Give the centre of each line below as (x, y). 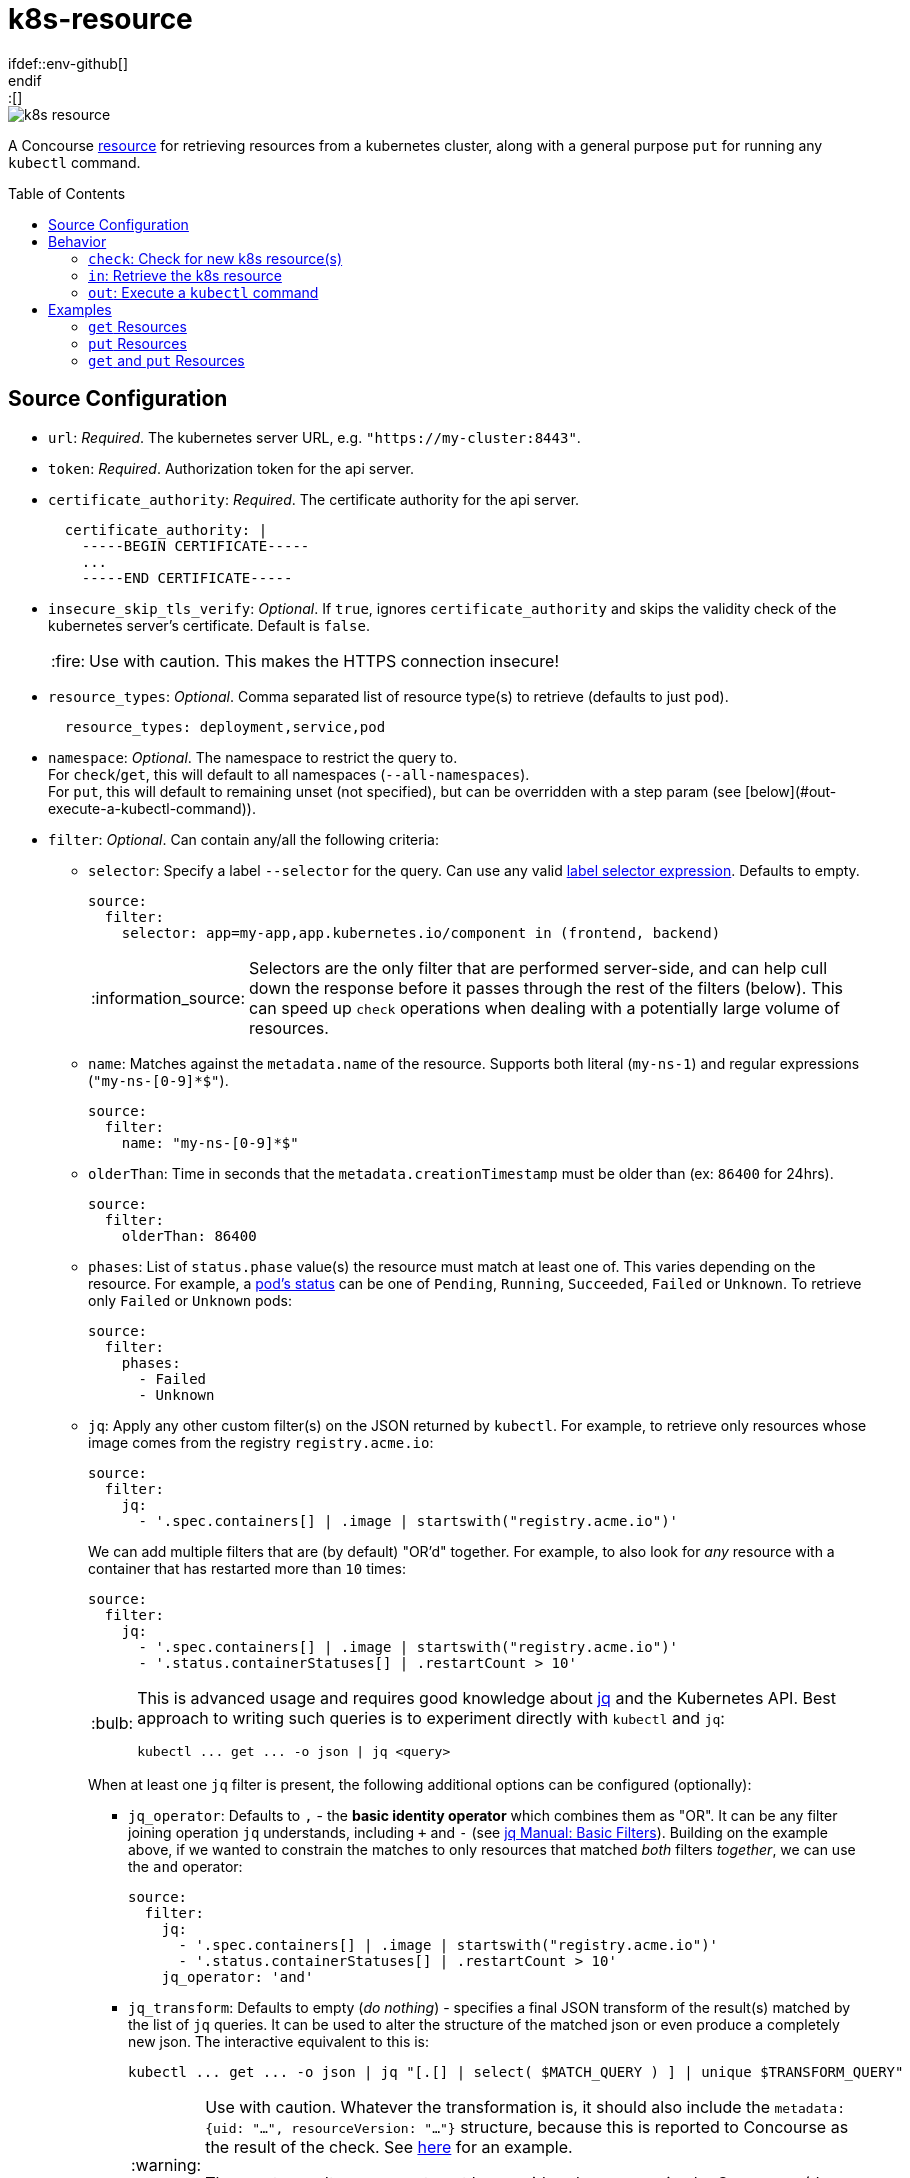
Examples (80, 309)
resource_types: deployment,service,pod (225, 726)
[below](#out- (790, 791)
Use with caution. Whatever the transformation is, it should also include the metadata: (525, 2106)
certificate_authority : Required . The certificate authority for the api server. (314, 499)
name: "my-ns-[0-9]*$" (210, 1142)
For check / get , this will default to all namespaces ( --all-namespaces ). (289, 774)
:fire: (68, 660)
